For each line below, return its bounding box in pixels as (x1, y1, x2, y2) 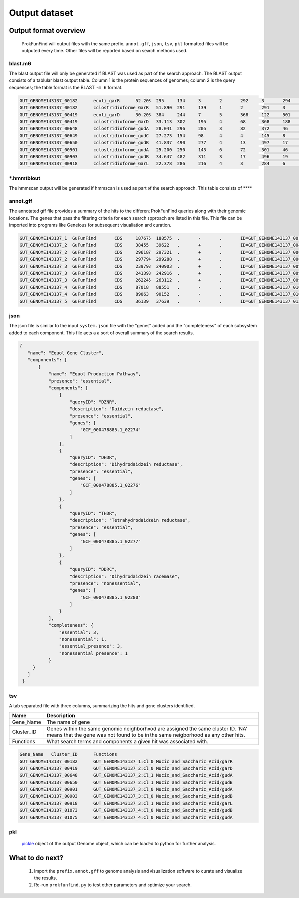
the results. (34, 875, 57, 881)
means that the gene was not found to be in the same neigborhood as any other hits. (46, 731, 245, 738)
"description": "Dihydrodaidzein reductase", (69, 462, 183, 467)
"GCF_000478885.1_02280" (80, 594, 141, 600)
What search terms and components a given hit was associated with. (46, 738, 209, 745)
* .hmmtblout (9, 175, 41, 182)
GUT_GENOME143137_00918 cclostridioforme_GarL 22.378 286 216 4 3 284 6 (19, 161, 285, 167)
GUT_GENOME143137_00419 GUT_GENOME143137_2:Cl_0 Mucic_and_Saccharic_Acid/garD (19, 765, 233, 771)
